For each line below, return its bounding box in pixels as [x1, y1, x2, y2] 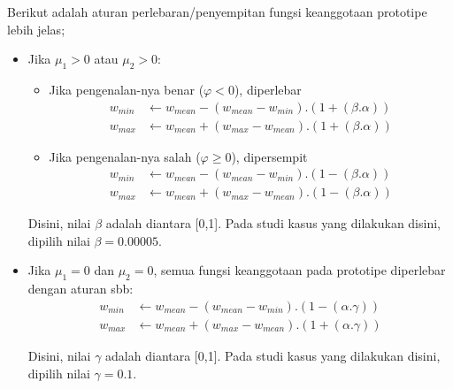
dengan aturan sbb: [27, 279, 134, 298]
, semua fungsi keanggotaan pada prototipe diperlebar [153, 261, 446, 279]
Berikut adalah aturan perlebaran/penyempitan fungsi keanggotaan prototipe [7, 3, 427, 20]
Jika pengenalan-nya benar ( [49, 80, 204, 98]
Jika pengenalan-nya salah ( [49, 147, 201, 165]
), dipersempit [231, 147, 308, 165]
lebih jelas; [7, 19, 65, 38]
